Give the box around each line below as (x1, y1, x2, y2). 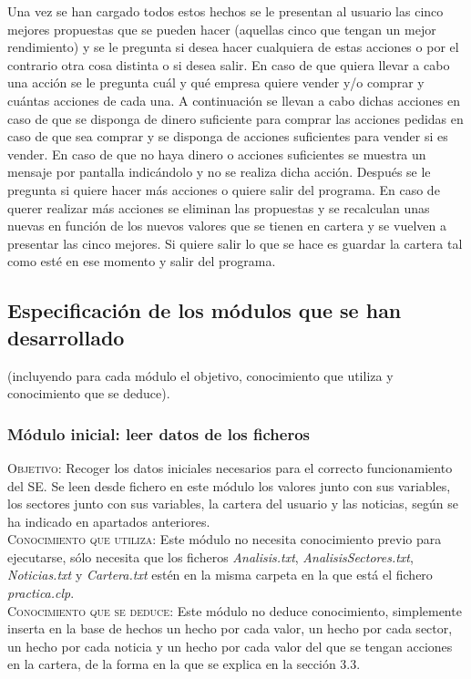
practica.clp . (7, 583, 75, 602)
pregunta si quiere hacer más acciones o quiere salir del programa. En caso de (7, 180, 440, 199)
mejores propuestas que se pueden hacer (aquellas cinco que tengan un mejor (7, 19, 436, 38)
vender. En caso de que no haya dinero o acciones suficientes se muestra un (7, 144, 426, 163)
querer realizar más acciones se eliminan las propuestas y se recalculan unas (7, 198, 430, 217)
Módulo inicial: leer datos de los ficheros (7, 422, 311, 445)
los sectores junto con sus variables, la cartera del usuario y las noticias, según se (7, 494, 458, 513)
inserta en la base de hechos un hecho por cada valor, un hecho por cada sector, (7, 619, 453, 638)
